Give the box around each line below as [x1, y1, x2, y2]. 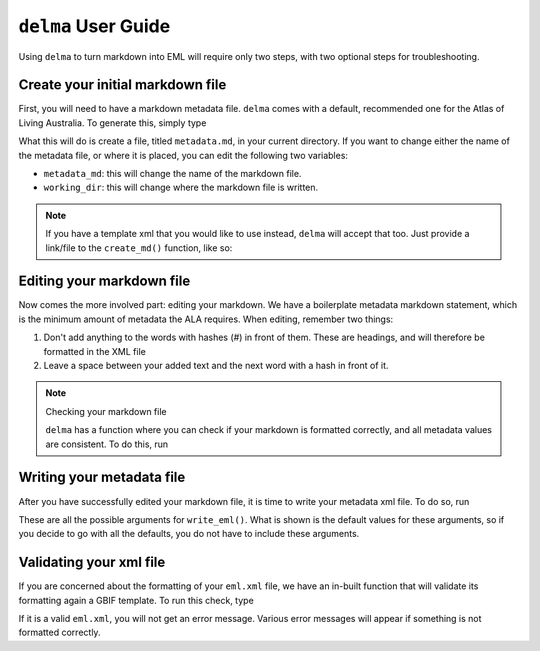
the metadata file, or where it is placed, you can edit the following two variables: [18, 149, 349, 161]
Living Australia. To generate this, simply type [18, 116, 207, 129]
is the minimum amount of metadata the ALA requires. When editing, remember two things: [18, 313, 394, 325]
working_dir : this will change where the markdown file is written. [43, 181, 319, 194]
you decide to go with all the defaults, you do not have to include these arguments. [18, 528, 360, 540]
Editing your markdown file [18, 273, 191, 290]
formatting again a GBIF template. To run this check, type [18, 594, 254, 606]
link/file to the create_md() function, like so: [45, 241, 233, 254]
